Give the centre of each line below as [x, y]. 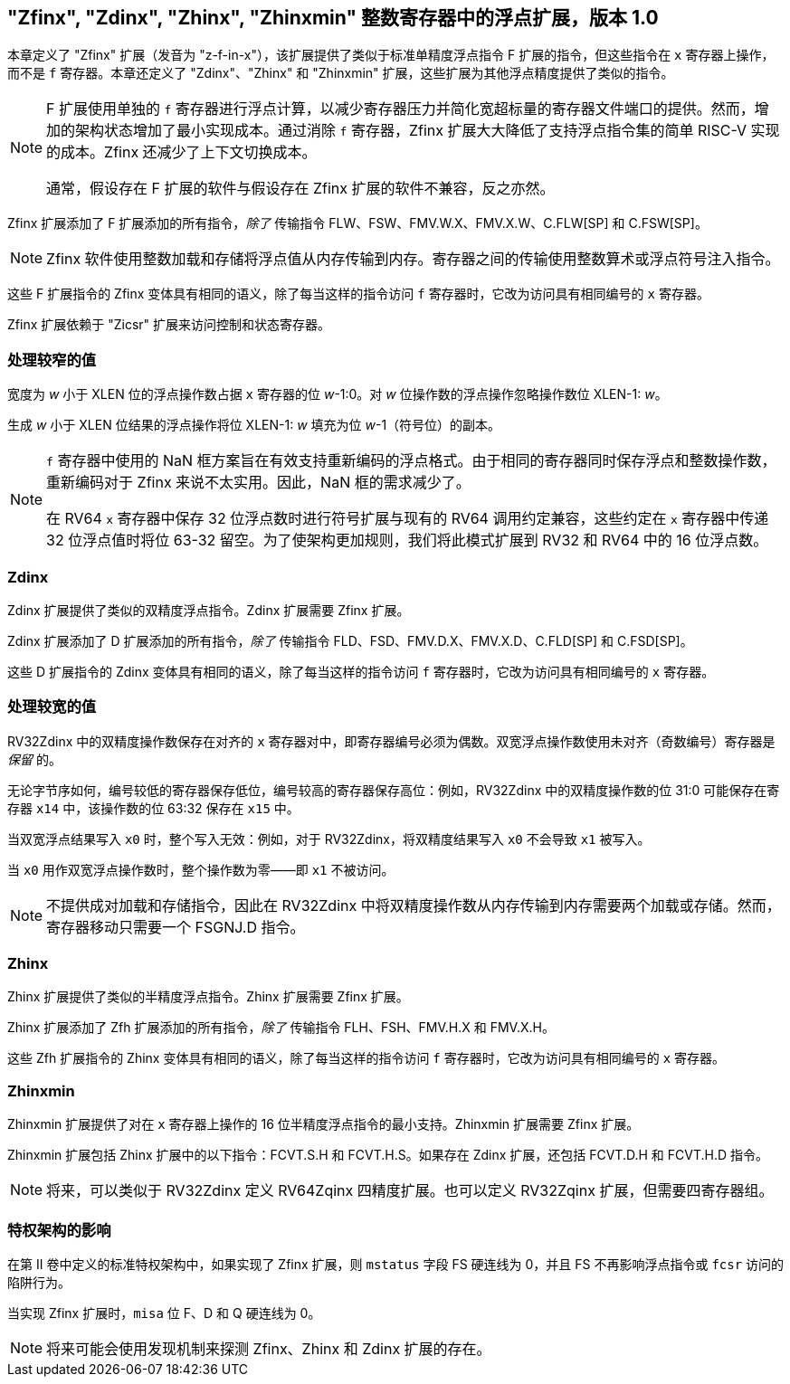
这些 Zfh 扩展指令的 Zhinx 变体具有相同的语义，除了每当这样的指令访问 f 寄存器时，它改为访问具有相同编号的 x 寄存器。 [366, 1058]
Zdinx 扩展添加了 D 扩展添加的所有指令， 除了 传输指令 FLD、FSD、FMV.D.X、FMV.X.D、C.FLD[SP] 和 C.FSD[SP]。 [350, 640]
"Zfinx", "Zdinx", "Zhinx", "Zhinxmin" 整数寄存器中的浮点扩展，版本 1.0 [333, 18]
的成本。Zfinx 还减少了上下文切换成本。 [181, 152]
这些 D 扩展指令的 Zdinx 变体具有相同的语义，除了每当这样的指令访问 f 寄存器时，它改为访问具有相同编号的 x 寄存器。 [361, 671]
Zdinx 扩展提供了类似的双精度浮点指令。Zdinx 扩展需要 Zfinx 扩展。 [209, 610]
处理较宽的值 [52, 707]
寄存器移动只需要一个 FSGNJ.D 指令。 [176, 927]
